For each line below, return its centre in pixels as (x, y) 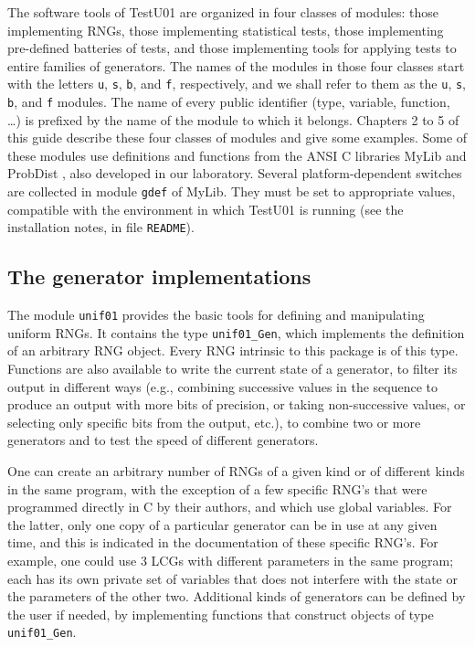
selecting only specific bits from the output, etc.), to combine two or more (214, 422)
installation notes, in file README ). (101, 227)
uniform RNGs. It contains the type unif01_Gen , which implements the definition (236, 332)
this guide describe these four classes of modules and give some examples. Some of (237, 138)
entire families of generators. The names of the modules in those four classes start (236, 65)
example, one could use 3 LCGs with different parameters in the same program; (231, 561)
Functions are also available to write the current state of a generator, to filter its (232, 369)
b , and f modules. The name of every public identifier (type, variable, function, (229, 102)
